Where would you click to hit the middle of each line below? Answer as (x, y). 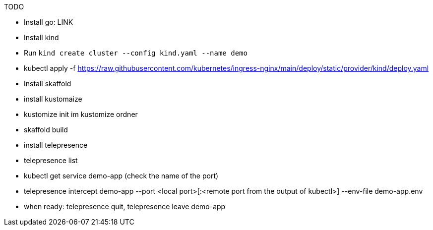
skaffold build (46, 130)
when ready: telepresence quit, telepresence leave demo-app (125, 206)
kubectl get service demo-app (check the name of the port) (121, 176)
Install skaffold (48, 84)
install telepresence (56, 145)
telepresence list (51, 160)
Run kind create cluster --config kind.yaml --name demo (136, 53)
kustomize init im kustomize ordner (81, 114)
